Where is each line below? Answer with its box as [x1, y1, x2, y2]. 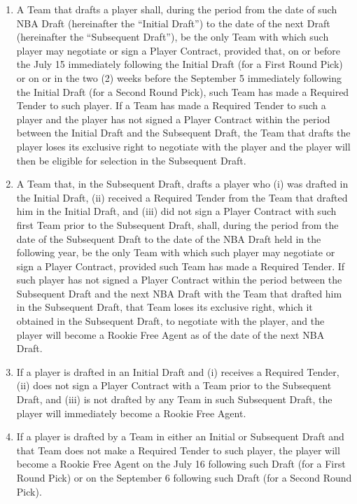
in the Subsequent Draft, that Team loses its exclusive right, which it [16, 300, 313, 314]
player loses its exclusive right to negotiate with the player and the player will [16, 139, 351, 153]
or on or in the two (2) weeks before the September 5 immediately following [16, 70, 342, 85]
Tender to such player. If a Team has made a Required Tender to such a [16, 98, 326, 113]
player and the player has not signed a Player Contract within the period [16, 111, 330, 126]
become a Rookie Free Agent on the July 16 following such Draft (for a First [16, 456, 346, 471]
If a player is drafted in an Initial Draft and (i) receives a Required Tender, [16, 364, 339, 379]
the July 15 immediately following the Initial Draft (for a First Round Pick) [16, 57, 343, 71]
